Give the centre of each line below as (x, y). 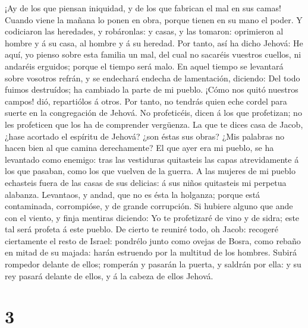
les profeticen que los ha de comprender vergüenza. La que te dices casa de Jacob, (154, 124)
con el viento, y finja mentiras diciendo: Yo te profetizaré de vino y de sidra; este (152, 217)
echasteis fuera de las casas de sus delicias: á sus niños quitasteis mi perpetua (146, 182)
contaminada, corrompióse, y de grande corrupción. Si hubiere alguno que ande (149, 206)
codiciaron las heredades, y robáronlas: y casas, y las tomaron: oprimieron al (144, 31)
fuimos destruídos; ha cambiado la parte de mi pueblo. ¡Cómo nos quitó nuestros (152, 89)
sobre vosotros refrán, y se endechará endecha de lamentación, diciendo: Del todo (153, 78)
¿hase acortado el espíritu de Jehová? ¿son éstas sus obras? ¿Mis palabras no (145, 136)
